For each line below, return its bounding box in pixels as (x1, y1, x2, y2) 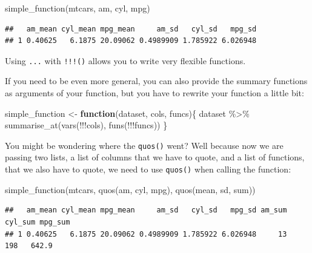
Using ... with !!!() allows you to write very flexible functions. (5, 54, 246, 67)
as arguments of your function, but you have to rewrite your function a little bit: (5, 87, 304, 99)
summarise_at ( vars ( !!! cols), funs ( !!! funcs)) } (5, 119, 168, 131)
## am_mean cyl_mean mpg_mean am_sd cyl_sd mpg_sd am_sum (5, 206, 287, 215)
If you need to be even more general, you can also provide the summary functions (5, 74, 308, 87)
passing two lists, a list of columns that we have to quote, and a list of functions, (5, 151, 305, 163)
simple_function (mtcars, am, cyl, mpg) (5, 2, 150, 14)
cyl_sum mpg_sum (5, 217, 70, 226)
